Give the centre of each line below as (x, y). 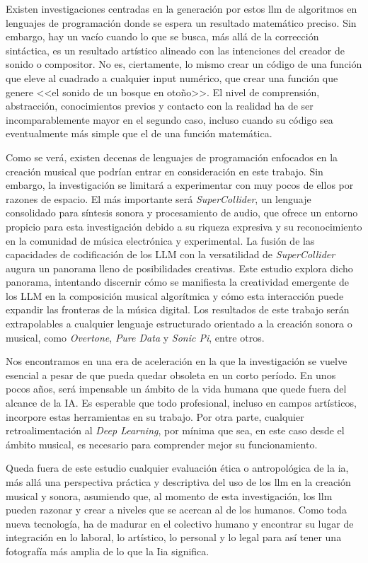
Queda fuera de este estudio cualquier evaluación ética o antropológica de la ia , (177, 468)
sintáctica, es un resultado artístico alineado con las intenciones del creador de (175, 50)
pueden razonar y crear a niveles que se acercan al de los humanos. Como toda (176, 510)
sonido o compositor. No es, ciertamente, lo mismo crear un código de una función (184, 64)
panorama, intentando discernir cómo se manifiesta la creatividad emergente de (177, 282)
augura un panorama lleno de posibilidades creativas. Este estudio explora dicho (179, 268)
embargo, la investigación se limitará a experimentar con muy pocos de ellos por (180, 185)
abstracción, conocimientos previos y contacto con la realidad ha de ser (160, 106)
